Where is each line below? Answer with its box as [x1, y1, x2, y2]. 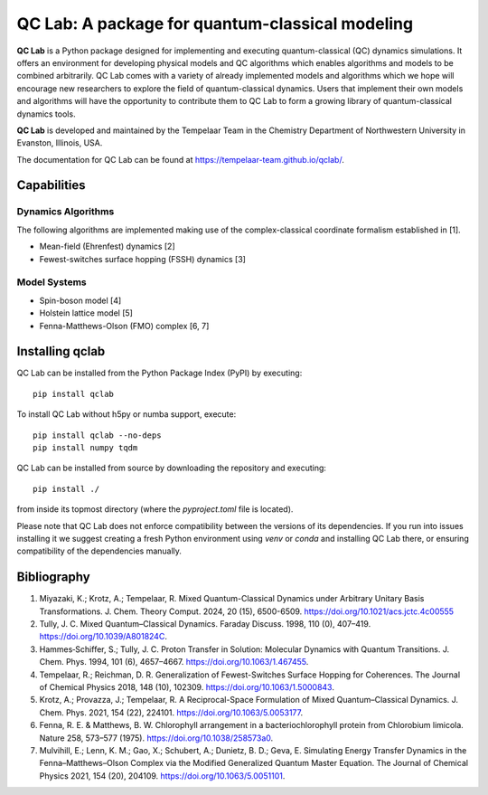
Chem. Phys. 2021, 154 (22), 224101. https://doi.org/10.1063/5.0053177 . [39, 706, 303, 718]
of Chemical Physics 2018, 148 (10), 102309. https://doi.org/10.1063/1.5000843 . [39, 681, 334, 692]
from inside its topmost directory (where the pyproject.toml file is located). [16, 504, 294, 515]
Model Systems [16, 276, 88, 289]
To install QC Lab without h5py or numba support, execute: [16, 409, 237, 420]
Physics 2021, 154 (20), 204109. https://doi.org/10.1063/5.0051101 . [39, 770, 286, 781]
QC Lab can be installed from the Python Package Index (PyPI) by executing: [16, 367, 303, 379]
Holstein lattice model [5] [39, 308, 133, 318]
